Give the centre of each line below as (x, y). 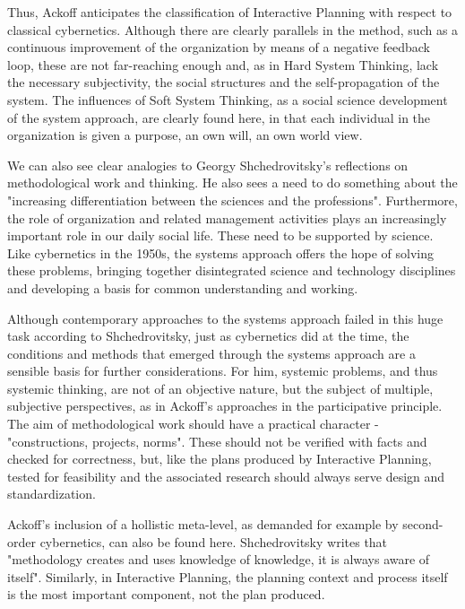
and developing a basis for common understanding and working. (183, 287)
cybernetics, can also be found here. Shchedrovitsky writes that (214, 541)
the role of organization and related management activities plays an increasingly (227, 217)
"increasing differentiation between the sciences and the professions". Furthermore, (232, 200)
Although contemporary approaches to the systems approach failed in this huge (225, 318)
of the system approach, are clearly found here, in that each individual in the (219, 117)
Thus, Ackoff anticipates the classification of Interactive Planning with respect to (230, 12)
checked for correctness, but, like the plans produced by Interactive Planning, (220, 459)
